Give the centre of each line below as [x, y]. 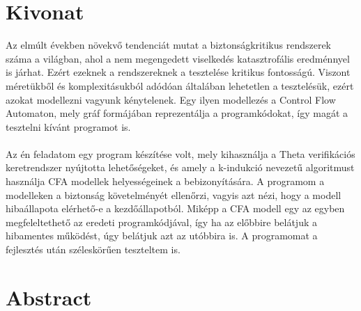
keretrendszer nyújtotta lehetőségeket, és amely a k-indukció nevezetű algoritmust [180, 167]
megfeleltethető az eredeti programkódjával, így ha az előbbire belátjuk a [161, 222]
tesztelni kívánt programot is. [68, 126]
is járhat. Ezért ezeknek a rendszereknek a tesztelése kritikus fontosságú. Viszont [178, 72]
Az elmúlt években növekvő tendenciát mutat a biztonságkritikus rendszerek [168, 45]
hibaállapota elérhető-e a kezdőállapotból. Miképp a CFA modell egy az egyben [175, 208]
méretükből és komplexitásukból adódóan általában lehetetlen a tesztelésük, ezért [180, 85]
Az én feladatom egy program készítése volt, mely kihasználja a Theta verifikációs [180, 153]
